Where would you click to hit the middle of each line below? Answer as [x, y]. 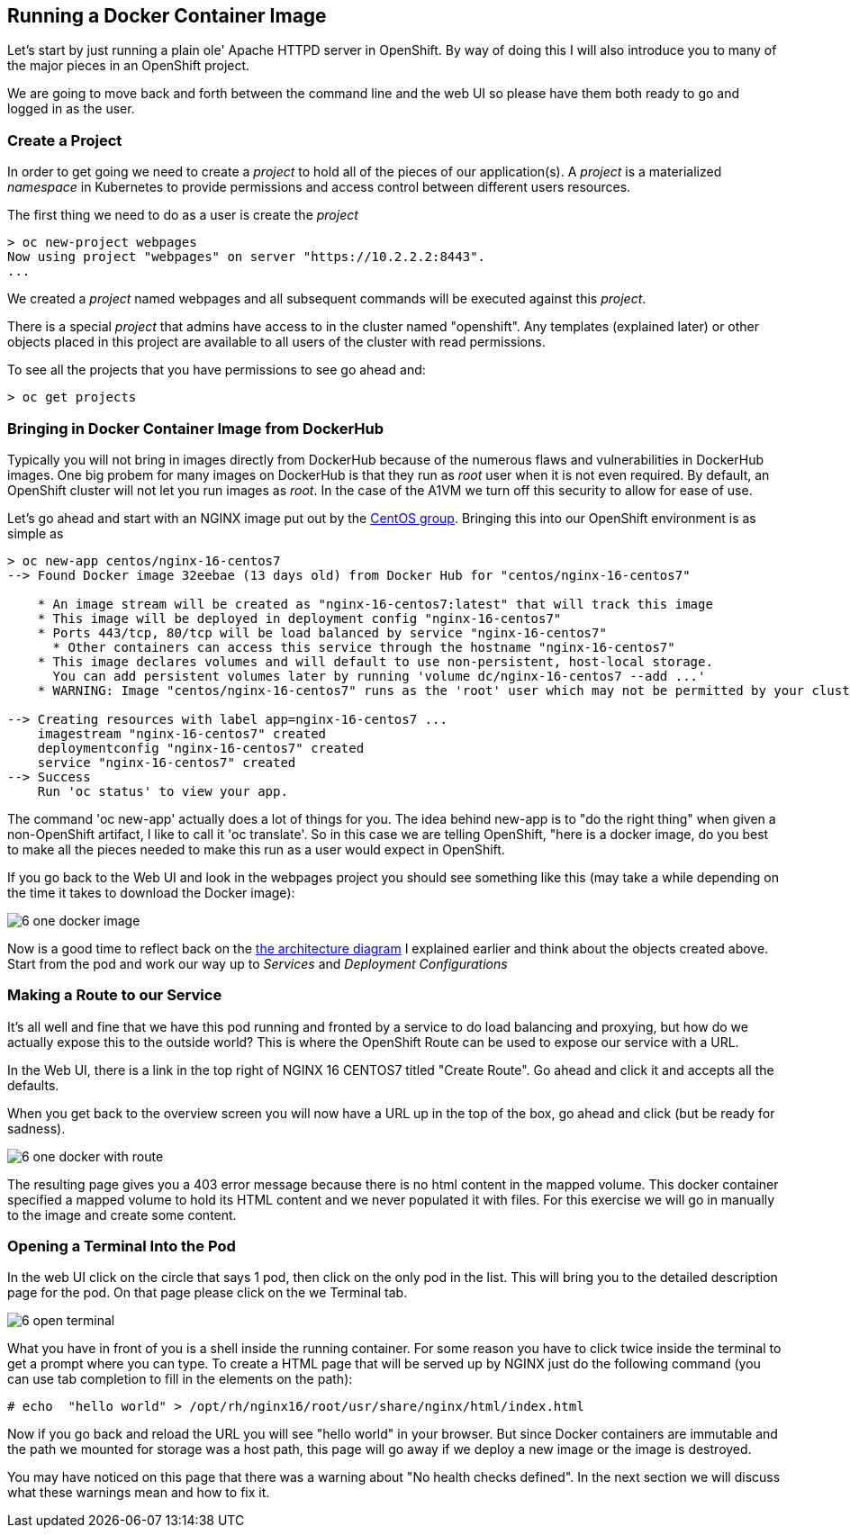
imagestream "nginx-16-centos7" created [182, 733]
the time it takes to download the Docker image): [151, 892]
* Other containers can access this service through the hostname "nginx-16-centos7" [364, 647]
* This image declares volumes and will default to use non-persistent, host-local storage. [375, 661]
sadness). [36, 1128]
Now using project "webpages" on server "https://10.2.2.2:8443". [247, 257]
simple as [36, 533]
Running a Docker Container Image [167, 16]
